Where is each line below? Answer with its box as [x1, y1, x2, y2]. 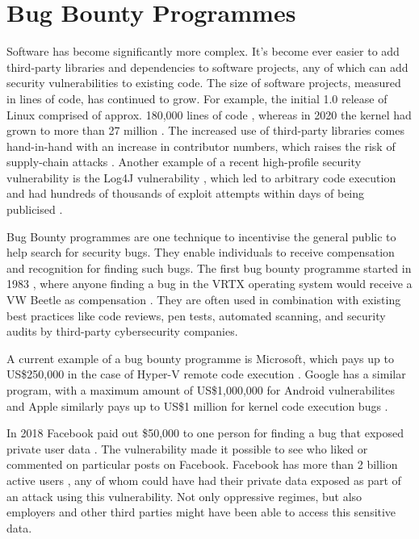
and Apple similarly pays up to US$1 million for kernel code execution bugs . [6, 397, 388, 414]
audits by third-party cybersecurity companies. [6, 323, 238, 340]
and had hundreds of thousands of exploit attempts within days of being [6, 185, 365, 202]
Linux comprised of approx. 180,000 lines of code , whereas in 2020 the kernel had [6, 106, 412, 123]
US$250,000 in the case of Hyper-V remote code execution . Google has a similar [6, 366, 406, 382]
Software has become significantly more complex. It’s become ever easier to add [6, 43, 400, 60]
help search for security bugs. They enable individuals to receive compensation [6, 244, 395, 261]
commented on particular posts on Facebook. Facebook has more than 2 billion [6, 456, 398, 473]
